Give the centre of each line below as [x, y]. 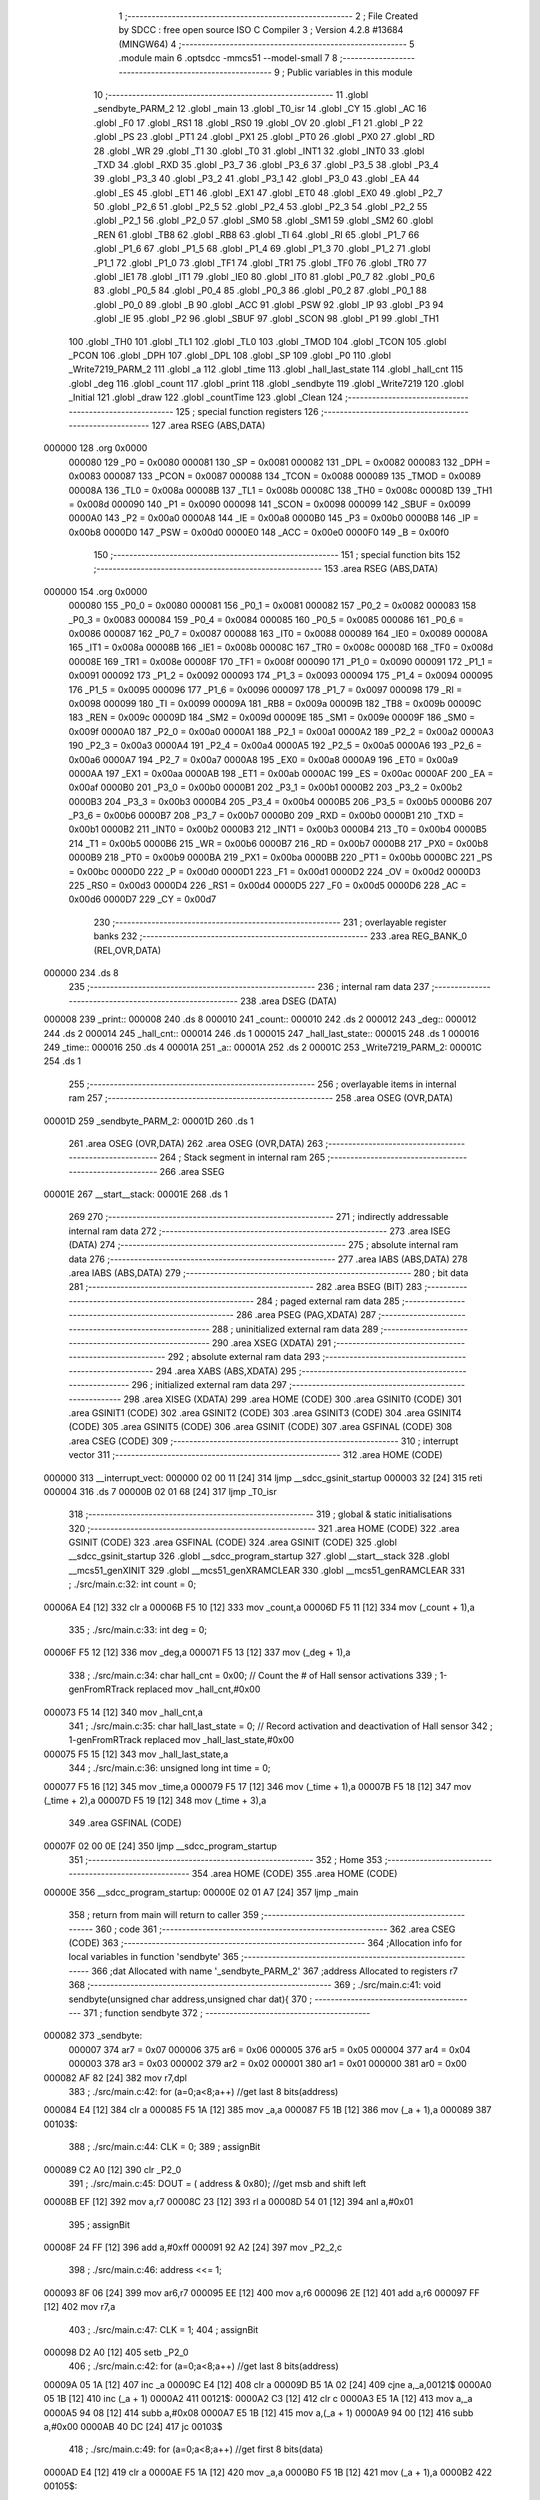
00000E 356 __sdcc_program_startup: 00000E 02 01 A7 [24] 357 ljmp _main [201, 1892]
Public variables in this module [349, 72]
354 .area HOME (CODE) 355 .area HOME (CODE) [294, 1874]
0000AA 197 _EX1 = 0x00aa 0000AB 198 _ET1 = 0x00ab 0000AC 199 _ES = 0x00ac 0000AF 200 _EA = [281, 773]
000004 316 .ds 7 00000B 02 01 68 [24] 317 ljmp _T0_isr [160, 1491]
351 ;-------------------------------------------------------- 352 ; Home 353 [225, 1860]
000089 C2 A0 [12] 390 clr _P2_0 [112, 2169]
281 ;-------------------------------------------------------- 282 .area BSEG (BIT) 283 [245, 1287]
